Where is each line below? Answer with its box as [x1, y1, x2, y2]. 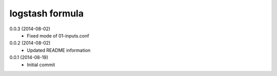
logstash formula [9, 8, 84, 19]
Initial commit [27, 62, 55, 68]
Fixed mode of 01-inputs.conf [27, 32, 89, 39]
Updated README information [27, 47, 91, 53]
